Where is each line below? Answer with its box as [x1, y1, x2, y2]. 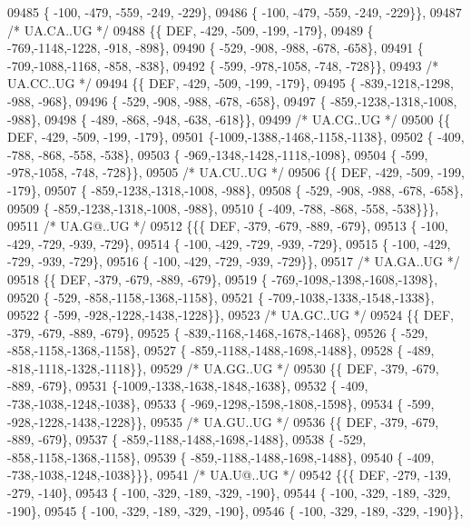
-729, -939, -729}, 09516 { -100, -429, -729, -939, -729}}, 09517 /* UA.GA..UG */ [7, 252, 460, 271]
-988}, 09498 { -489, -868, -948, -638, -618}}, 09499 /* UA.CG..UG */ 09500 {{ [7, 109, 451, 128]
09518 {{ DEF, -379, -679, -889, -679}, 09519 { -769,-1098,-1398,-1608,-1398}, [7, 269, 438, 288]
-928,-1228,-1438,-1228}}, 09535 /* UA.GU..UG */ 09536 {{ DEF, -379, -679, [7, 412, 439, 431]
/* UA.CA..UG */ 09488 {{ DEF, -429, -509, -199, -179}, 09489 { [7, 20, 374, 39]
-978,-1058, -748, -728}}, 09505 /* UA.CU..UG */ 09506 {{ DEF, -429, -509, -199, [7, 163, 465, 182]
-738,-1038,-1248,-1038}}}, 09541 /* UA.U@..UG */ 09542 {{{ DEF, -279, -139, [7, 465, 452, 484]
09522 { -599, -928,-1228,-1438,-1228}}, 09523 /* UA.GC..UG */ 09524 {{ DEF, [7, 305, 454, 324]
